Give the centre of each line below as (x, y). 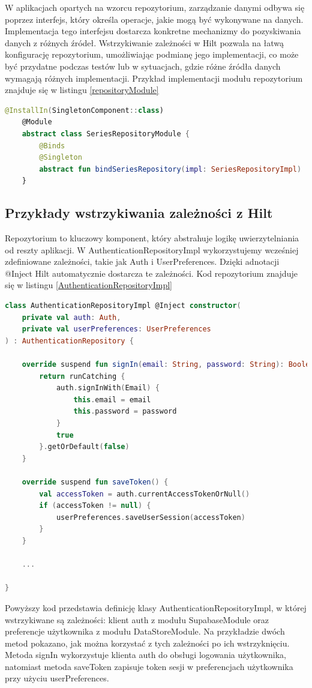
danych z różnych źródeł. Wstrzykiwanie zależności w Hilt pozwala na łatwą (145, 42)
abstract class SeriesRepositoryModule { (106, 134)
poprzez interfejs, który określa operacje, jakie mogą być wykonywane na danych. (154, 19)
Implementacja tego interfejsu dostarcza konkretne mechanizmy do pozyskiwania (153, 31)
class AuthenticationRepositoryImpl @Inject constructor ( (123, 306)
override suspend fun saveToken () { (95, 482)
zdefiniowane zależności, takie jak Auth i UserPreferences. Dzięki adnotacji (142, 261)
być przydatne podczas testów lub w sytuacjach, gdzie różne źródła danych (143, 66)
